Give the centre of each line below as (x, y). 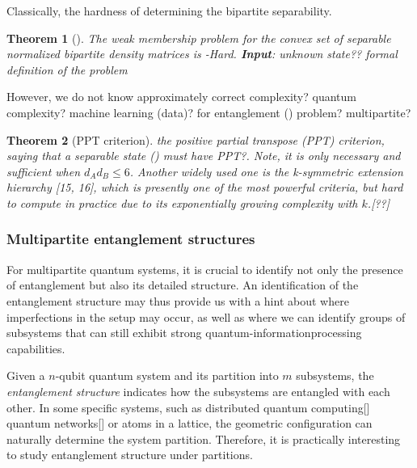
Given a (26, 375)
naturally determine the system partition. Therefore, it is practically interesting (204, 438)
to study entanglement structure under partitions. (130, 455)
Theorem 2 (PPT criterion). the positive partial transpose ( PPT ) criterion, (196, 139)
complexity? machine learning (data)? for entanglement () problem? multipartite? (209, 112)
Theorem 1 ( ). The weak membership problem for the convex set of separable (199, 38)
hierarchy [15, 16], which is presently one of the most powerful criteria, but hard (205, 187)
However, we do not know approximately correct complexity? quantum (181, 97)
